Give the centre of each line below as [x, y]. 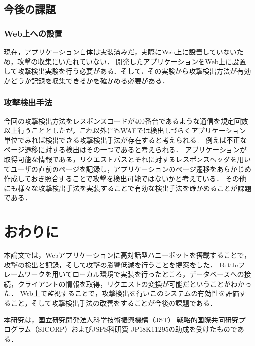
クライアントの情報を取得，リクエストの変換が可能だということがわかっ [134, 283]
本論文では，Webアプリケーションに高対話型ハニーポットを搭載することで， [127, 255]
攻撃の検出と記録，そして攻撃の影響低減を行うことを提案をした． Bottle [121, 264]
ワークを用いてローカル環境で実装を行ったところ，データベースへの [134, 274]
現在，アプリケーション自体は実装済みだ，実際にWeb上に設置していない [120, 52]
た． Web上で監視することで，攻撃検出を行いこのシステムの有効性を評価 [122, 293]
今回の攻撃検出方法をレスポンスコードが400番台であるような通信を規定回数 [126, 120]
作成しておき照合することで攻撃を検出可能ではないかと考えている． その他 [125, 178]
